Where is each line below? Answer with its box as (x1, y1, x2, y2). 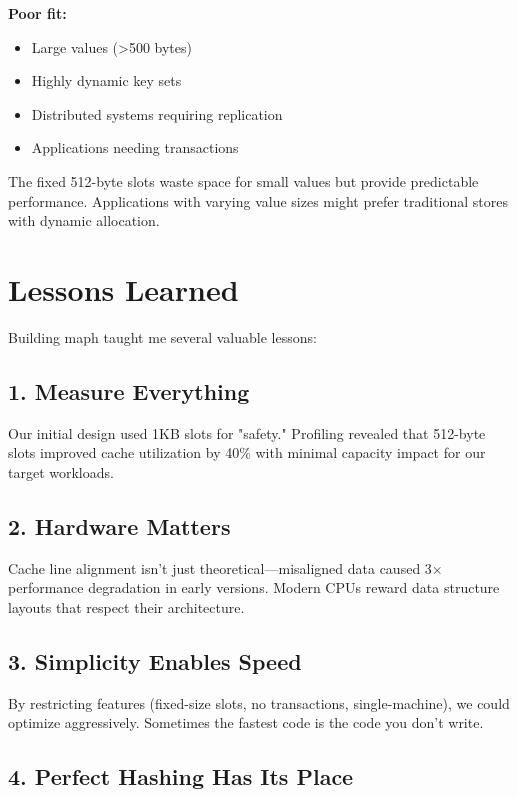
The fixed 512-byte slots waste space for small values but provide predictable (8, 170, 479, 191)
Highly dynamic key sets (31, 70, 182, 91)
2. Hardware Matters (8, 510, 231, 541)
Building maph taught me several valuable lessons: (8, 326, 317, 347)
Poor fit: (8, 3, 67, 23)
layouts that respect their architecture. (8, 596, 245, 617)
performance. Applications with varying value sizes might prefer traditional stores (8, 190, 509, 211)
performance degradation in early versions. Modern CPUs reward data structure (8, 577, 500, 598)
